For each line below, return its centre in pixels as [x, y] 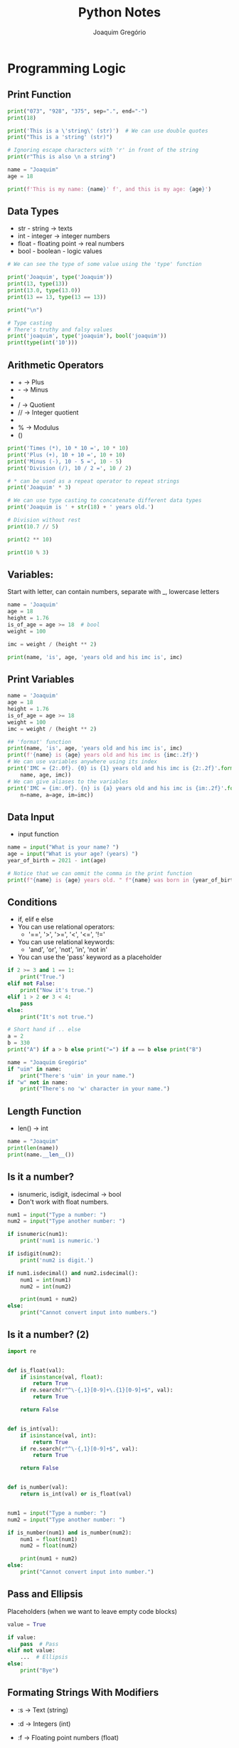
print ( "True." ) [43, 977]
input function [38, 834]
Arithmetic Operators [56, 365]
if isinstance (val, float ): [62, 1377]
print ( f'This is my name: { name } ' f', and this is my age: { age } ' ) [110, 189]
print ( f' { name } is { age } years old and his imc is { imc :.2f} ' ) [103, 755]
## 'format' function [39, 742]
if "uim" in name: [34, 1069]
